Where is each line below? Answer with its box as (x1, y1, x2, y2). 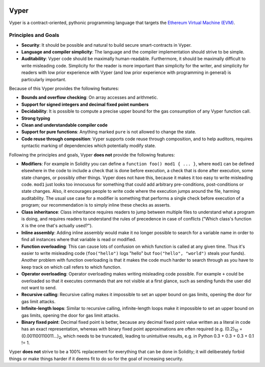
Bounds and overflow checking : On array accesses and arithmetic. (21, 94, 158, 100)
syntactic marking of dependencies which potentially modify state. (21, 143, 157, 149)
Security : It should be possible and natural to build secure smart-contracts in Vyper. (21, 42, 192, 48)
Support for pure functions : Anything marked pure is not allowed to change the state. (21, 129, 196, 135)
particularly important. (21, 76, 66, 82)
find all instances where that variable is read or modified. (21, 237, 136, 243)
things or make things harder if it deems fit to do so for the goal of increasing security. (9, 356, 184, 362)
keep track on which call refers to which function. (21, 264, 122, 270)
